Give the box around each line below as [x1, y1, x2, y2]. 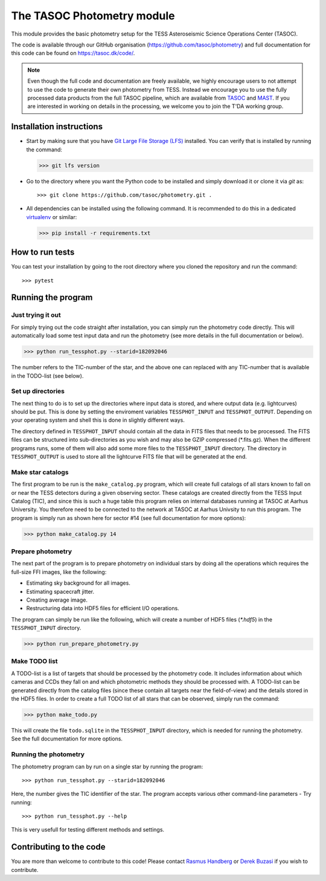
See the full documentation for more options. [11, 735, 123, 742]
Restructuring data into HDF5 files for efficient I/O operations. [26, 605, 179, 612]
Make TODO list [11, 657, 58, 666]
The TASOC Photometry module [11, 9, 175, 22]
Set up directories [11, 387, 65, 395]
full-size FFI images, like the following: [11, 568, 107, 576]
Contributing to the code [11, 842, 106, 852]
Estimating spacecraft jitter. [26, 588, 95, 595]
